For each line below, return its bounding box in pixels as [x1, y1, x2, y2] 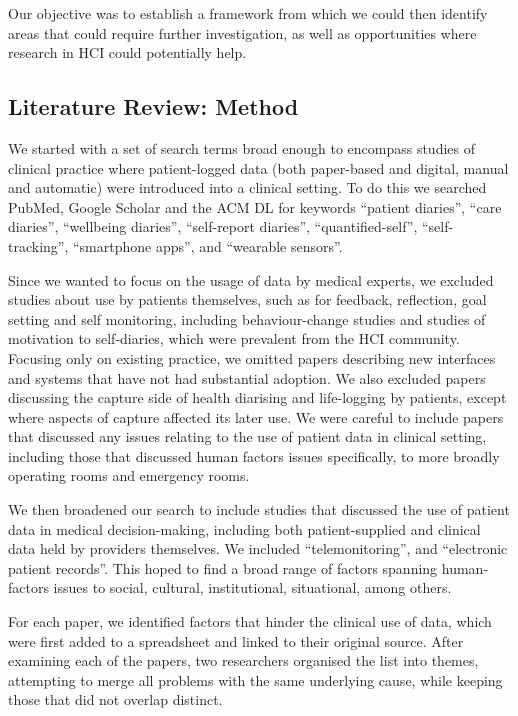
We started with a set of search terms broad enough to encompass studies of [8, 137, 475, 158]
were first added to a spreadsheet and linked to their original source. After [8, 630, 464, 651]
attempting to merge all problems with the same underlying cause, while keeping [8, 669, 503, 690]
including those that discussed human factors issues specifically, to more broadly [8, 445, 500, 466]
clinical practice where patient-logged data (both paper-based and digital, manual [8, 157, 509, 178]
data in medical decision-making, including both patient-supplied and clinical [8, 518, 481, 539]
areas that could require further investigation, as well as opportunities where [8, 22, 477, 43]
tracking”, [8, 235, 69, 256]
